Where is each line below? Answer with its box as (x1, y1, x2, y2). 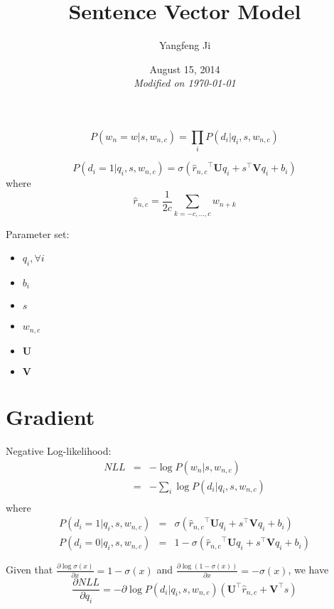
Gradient (6, 402, 95, 431)
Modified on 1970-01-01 (134, 75, 236, 90)
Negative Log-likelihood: (6, 443, 112, 458)
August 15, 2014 (149, 61, 220, 76)
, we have (288, 562, 329, 577)
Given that (6, 562, 53, 577)
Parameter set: (6, 226, 70, 241)
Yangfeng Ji (158, 38, 211, 53)
